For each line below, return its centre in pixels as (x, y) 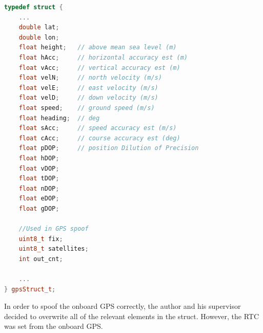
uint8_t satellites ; (54, 249)
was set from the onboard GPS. (54, 326)
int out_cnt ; (41, 259)
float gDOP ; (39, 208)
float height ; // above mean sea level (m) (98, 48)
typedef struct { (34, 7)
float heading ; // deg (59, 118)
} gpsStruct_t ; (30, 289)
